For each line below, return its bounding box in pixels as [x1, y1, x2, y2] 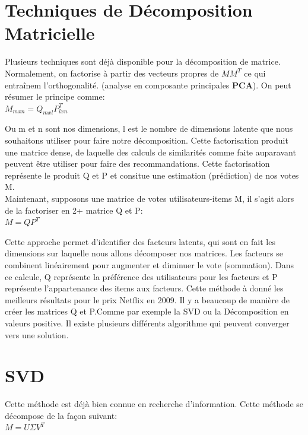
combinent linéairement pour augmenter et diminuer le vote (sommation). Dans [5, 259, 294, 271]
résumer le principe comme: [5, 90, 105, 103]
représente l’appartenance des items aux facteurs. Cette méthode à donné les [5, 282, 284, 294]
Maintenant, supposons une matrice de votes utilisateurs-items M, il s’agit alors [5, 192, 294, 205]
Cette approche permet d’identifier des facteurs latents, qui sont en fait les [5, 235, 275, 247]
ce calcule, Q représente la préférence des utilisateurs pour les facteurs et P [5, 270, 278, 282]
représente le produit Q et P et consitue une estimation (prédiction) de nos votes [5, 169, 299, 181]
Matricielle [5, 21, 95, 45]
